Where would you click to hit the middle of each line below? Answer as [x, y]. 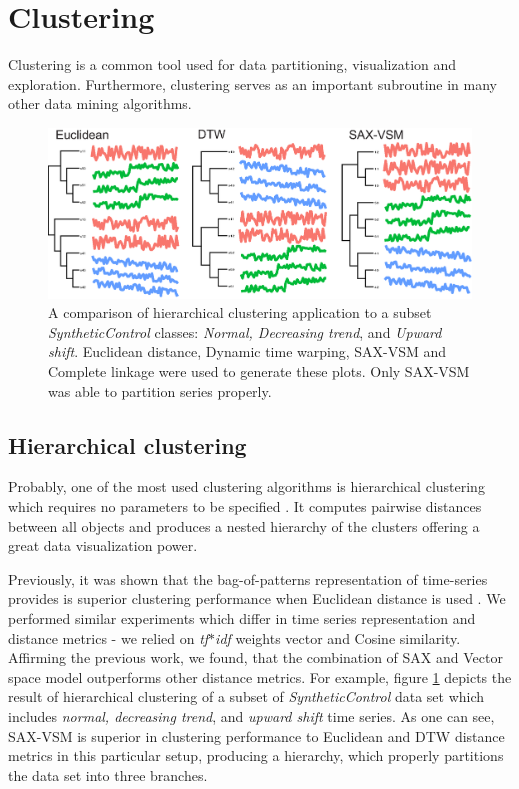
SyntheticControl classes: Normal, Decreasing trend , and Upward [245, 331]
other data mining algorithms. [100, 103]
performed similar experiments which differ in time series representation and [242, 617]
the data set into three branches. [108, 774]
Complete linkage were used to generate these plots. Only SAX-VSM [259, 371]
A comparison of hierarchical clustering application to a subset [240, 312]
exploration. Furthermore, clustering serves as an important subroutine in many [252, 83]
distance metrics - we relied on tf [108, 637]
